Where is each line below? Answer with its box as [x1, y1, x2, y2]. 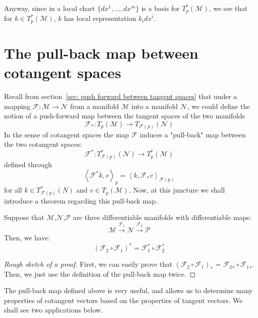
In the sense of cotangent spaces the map [4, 129, 129, 139]
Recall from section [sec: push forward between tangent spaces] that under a [4, 91, 237, 102]
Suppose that [4, 212, 44, 222]
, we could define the [187, 101, 251, 111]
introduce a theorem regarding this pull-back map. [4, 195, 158, 206]
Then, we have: [4, 232, 50, 243]
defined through [4, 159, 52, 169]
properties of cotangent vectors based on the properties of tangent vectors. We [4, 295, 243, 305]
